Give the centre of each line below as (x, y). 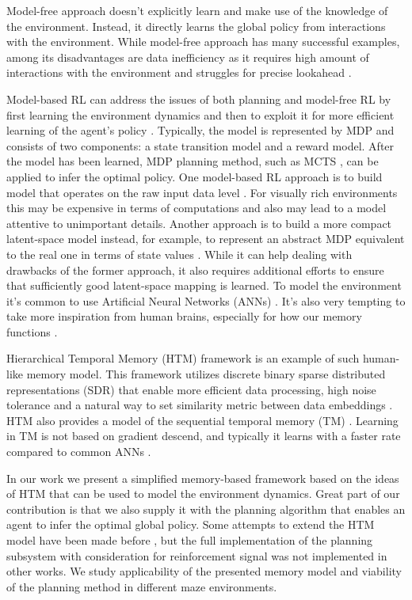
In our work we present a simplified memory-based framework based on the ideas (203, 478)
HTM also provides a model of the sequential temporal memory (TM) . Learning (202, 420)
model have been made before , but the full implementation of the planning (190, 540)
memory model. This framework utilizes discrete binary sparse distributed (206, 374)
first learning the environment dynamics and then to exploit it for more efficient (200, 114)
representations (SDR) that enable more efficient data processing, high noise (191, 389)
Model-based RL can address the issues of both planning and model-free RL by (199, 99)
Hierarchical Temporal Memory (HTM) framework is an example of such (183, 358)
